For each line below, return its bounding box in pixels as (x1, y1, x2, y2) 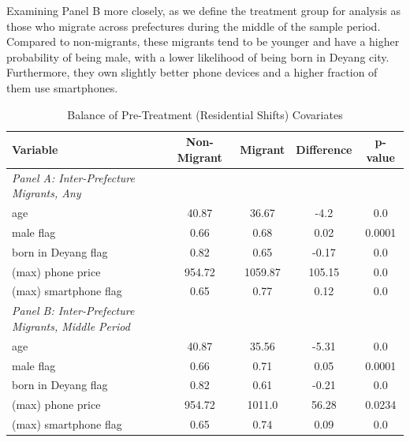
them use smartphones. (6, 79, 118, 96)
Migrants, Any (12, 185, 81, 201)
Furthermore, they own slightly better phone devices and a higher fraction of (6, 64, 378, 81)
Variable (12, 140, 58, 157)
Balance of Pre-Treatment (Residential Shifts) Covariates (67, 106, 343, 122)
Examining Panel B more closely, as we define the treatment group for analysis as (6, 2, 401, 18)
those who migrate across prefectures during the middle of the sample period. (6, 17, 381, 34)
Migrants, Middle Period (12, 317, 130, 334)
